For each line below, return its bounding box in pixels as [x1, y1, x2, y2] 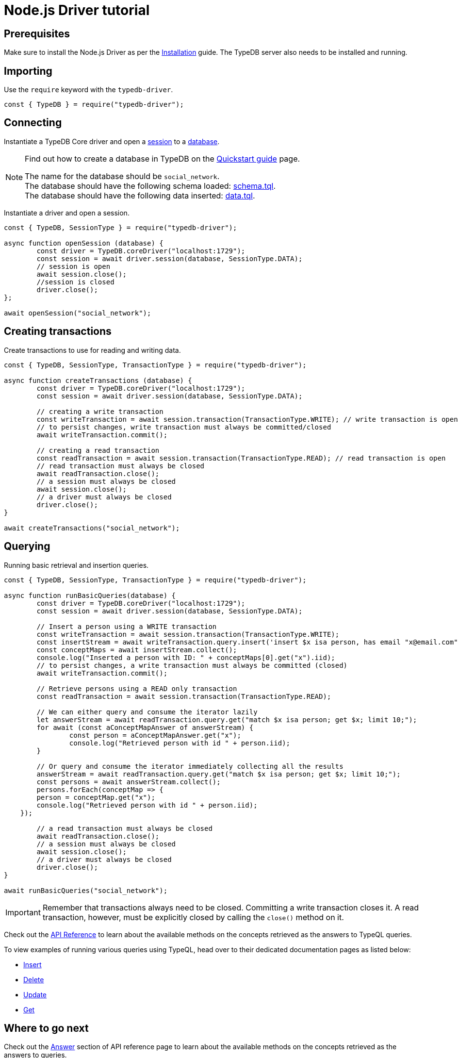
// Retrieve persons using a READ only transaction [36, 684, 237, 693]
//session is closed [36, 278, 114, 286]
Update [23, 990, 47, 999]
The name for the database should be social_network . [25, 171, 220, 181]
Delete [23, 975, 44, 984]
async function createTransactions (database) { [4, 376, 192, 384]
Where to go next [4, 1022, 89, 1034]
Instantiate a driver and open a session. [4, 208, 130, 217]
